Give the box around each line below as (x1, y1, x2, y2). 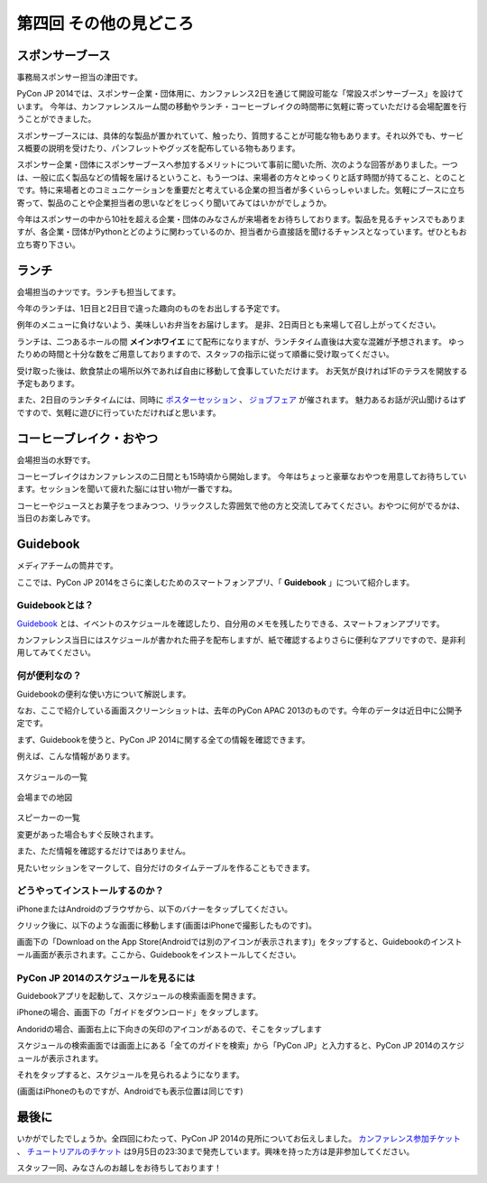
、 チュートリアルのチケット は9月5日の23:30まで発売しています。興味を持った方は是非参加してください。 (16, 1146, 415, 1157)
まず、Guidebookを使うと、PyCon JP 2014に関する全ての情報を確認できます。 (16, 734, 310, 744)
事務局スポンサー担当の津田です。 (16, 72, 143, 83)
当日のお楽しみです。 (16, 513, 96, 523)
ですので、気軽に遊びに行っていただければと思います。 (16, 407, 221, 418)
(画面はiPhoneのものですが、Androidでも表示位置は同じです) (16, 1086, 243, 1096)
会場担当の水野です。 (16, 454, 96, 465)
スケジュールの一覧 (16, 772, 88, 782)
